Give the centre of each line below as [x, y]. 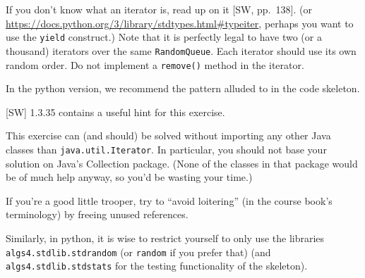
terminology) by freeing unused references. [97, 214]
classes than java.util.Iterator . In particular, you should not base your [166, 149]
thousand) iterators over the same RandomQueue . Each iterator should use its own [181, 50]
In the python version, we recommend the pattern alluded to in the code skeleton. [183, 88]
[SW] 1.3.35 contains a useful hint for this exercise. [115, 112]
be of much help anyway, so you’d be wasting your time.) [129, 177]
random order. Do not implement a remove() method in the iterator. [155, 64]
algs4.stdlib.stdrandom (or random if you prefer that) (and [138, 252]
